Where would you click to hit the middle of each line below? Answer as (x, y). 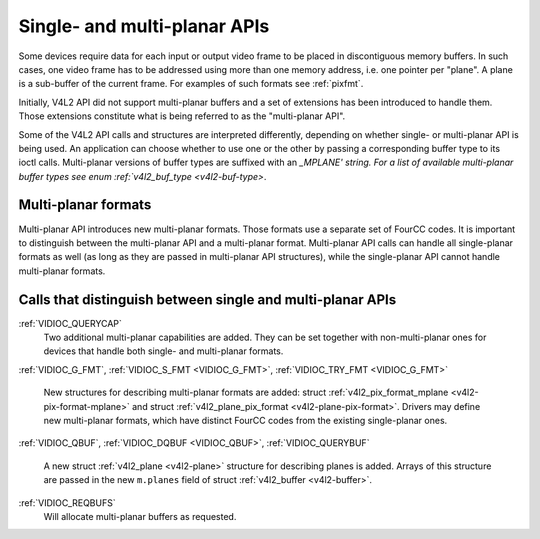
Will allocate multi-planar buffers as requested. (140, 516)
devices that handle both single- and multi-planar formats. (163, 351)
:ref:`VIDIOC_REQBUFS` (67, 502)
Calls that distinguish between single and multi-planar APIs (207, 299)
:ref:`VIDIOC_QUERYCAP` (70, 323)
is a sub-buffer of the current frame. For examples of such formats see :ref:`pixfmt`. (191, 84)
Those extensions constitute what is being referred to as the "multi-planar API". (182, 116)
